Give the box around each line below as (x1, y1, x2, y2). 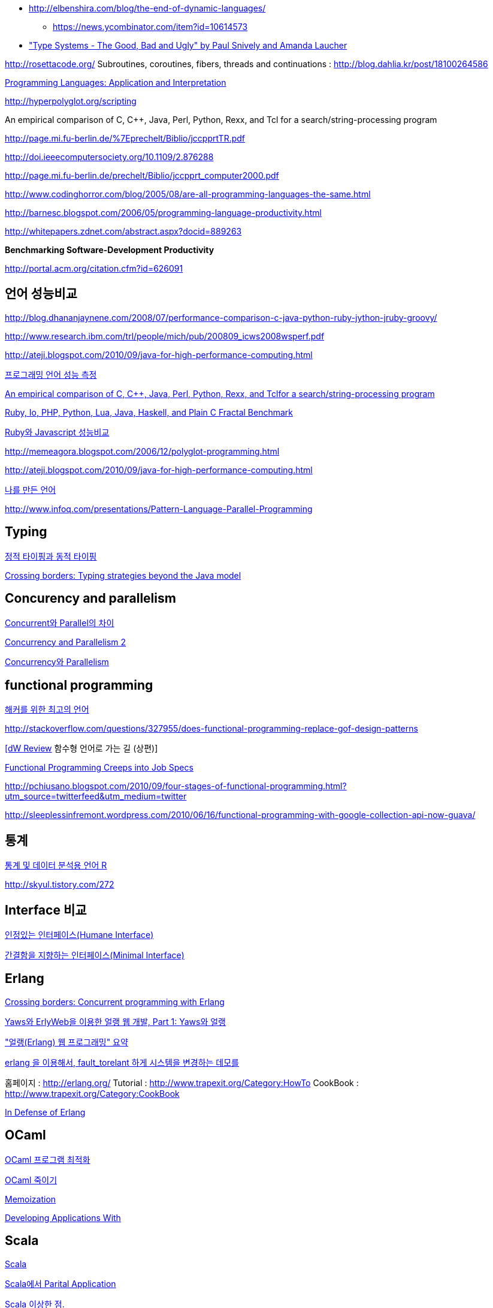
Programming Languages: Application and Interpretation (5, 77, 226, 88)
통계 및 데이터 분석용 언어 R (5, 860, 107, 871)
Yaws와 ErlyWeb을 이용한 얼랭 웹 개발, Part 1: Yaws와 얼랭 (5, 1016, 226, 1027)
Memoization (5, 1193, 56, 1204)
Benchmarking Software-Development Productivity (5, 245, 214, 255)
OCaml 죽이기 (5, 1174, 58, 1185)
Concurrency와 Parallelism (5, 656, 109, 667)
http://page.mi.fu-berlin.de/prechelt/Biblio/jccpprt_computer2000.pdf (5, 170, 279, 181)
